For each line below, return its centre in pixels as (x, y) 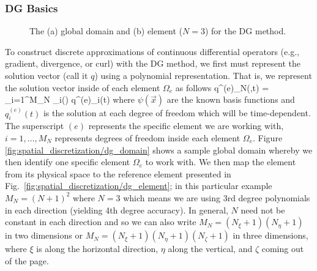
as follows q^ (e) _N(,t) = (222, 87)
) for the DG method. (245, 31)
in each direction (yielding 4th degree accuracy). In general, (117, 210)
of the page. (27, 260)
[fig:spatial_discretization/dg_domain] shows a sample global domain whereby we (159, 150)
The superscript (35, 126)
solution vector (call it (47, 75)
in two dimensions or (44, 235)
